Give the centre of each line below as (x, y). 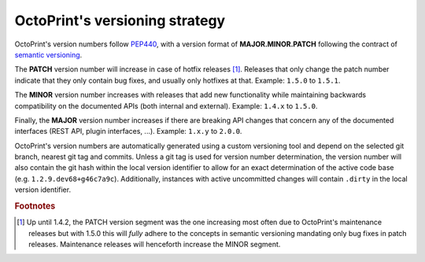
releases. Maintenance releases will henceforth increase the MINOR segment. (155, 245)
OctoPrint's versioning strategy (120, 20)
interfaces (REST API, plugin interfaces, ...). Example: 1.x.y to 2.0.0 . (128, 131)
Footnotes (35, 206)
